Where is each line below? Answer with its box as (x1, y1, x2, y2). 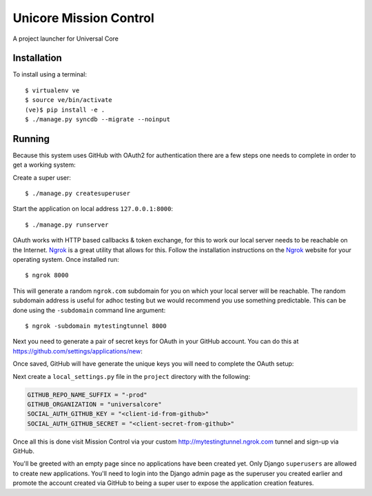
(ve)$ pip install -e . (25, 105, 105, 114)
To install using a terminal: (12, 70, 87, 79)
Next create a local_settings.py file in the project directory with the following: (12, 372, 251, 380)
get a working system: (12, 161, 76, 169)
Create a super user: (12, 173, 72, 182)
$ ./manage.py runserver (25, 220, 109, 229)
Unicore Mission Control (12, 10, 155, 25)
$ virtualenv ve (25, 86, 80, 94)
